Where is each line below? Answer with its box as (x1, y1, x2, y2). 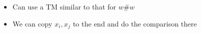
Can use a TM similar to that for (12, 1, 117, 11)
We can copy (12, 18, 52, 28)
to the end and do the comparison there (73, 18, 197, 28)
